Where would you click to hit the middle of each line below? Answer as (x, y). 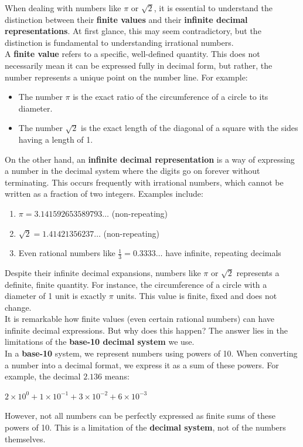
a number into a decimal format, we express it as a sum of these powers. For (142, 364)
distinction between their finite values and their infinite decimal (126, 19)
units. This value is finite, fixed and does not (197, 296)
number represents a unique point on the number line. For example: (126, 77)
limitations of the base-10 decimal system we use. (100, 342)
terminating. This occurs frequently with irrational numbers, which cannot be (144, 182)
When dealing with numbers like (63, 8)
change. (18, 307)
